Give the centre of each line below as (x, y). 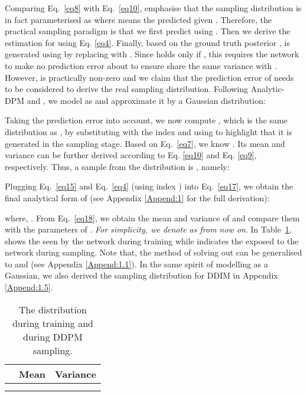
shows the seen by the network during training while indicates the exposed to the (152, 240)
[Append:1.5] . (29, 287)
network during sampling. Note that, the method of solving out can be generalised (153, 252)
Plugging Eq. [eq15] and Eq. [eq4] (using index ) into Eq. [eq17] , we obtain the (149, 186)
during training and (53, 323)
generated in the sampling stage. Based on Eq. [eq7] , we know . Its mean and (145, 143)
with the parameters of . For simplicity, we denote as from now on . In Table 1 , (148, 229)
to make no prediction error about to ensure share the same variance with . (141, 65)
